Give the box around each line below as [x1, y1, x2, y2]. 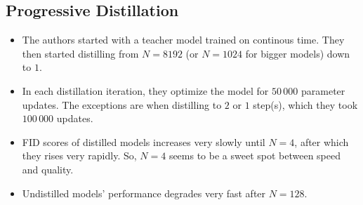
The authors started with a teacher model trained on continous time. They [22, 32, 345, 47]
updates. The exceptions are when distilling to [22, 97, 222, 112]
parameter [301, 83, 345, 98]
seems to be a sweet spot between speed [169, 148, 341, 163]
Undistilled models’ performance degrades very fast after [22, 185, 266, 200]
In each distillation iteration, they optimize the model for [22, 83, 269, 98]
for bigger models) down [245, 46, 350, 60]
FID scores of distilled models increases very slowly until [22, 134, 265, 149]
